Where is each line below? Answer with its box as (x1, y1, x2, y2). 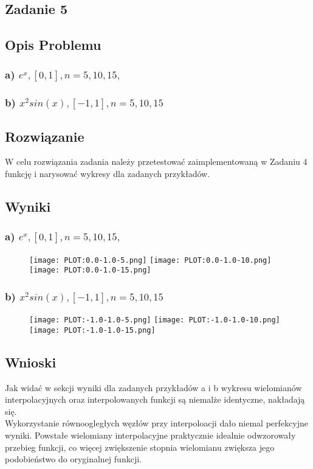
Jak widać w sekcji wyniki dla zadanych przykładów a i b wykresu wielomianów (5, 381, 302, 394)
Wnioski (5, 352, 57, 371)
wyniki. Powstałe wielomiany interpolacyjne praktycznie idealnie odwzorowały (5, 429, 296, 442)
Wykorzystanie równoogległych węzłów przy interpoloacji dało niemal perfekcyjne (5, 417, 308, 429)
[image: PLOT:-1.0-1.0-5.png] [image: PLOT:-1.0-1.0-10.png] (29, 316, 280, 325)
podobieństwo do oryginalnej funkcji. (5, 453, 142, 465)
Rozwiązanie (5, 127, 84, 145)
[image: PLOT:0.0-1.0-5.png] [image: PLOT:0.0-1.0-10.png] (29, 255, 272, 265)
